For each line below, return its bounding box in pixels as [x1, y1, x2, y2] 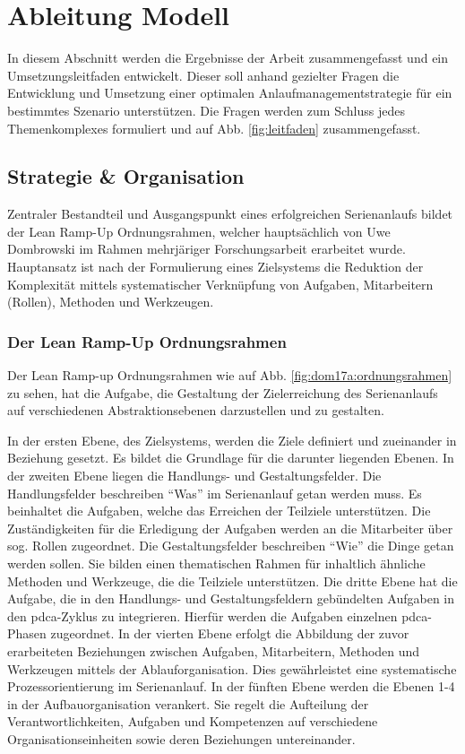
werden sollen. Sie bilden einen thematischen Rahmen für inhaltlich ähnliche [7, 554, 426, 573]
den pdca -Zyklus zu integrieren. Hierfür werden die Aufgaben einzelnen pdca [7, 606, 428, 625]
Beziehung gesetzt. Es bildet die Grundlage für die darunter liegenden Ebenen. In [7, 448, 454, 467]
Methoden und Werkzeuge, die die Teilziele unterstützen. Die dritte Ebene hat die [7, 571, 458, 590]
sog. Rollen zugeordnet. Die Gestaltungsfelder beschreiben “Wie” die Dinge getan [7, 536, 454, 555]
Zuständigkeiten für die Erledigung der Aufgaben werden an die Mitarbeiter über [7, 518, 453, 537]
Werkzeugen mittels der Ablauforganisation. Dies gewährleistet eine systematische [7, 659, 457, 678]
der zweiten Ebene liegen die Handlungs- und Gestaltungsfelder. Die [7, 466, 382, 485]
